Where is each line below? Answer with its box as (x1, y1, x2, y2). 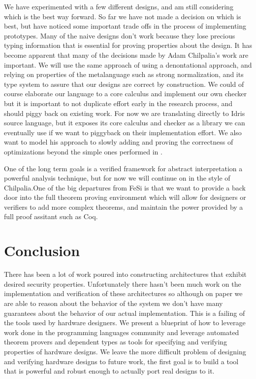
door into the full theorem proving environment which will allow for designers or (4, 192, 246, 202)
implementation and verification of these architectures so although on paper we (4, 288, 243, 299)
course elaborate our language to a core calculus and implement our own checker (4, 88, 247, 99)
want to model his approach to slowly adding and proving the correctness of (4, 137, 233, 147)
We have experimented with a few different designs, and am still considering (4, 1, 233, 11)
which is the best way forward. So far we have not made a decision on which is (4, 11, 241, 21)
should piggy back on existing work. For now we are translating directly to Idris (4, 108, 245, 118)
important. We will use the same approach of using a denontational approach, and (4, 59, 252, 70)
